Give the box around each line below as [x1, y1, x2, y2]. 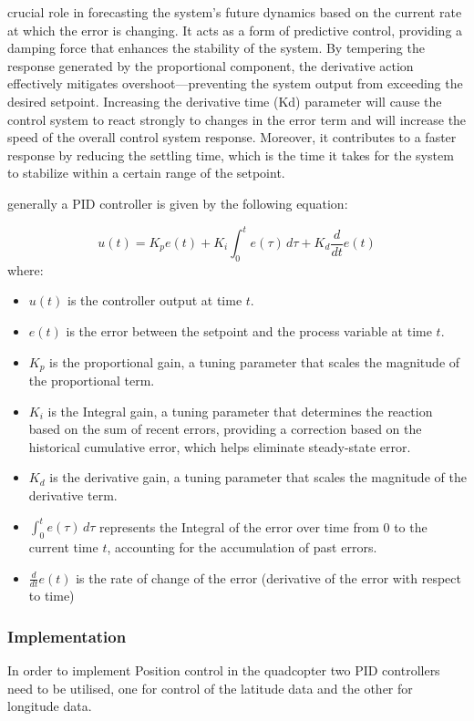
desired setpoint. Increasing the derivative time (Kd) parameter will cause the [7, 91, 442, 110]
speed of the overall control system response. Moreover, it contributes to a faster [7, 128, 457, 147]
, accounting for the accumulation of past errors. [107, 537, 377, 556]
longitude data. [7, 696, 92, 716]
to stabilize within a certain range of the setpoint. [7, 163, 285, 182]
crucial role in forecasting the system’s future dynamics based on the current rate [7, 3, 462, 21]
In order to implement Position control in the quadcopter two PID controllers [7, 661, 440, 680]
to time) [28, 586, 75, 605]
